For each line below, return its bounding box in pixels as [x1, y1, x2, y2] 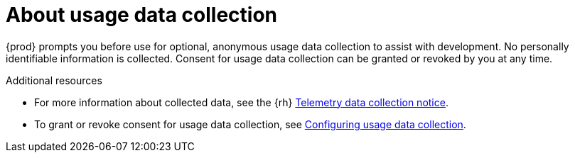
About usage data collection [6, 3, 278, 27]
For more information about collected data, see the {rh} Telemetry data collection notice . [34, 96, 448, 108]
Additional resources [6, 74, 102, 86]
